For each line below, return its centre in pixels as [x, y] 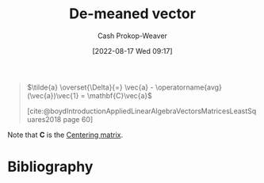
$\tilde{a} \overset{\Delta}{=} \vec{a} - [90, 87]
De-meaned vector [132, 14]
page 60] [78, 119]
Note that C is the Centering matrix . [65, 135]
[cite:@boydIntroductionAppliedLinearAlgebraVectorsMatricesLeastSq [142, 111]
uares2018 [44, 119]
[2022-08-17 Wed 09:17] [132, 51]
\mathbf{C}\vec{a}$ [119, 95]
